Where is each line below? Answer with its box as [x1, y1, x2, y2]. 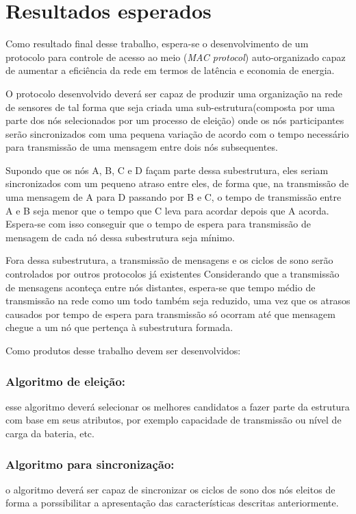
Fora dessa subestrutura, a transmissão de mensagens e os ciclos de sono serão [5, 253, 333, 267]
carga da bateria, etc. [5, 426, 94, 440]
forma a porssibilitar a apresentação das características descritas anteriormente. [5, 495, 339, 510]
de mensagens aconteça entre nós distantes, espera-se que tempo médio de [5, 280, 316, 294]
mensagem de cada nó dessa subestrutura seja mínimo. [5, 230, 235, 244]
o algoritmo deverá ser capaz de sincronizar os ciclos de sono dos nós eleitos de [5, 482, 335, 496]
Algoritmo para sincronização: [5, 455, 175, 472]
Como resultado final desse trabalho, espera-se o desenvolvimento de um [5, 36, 309, 51]
